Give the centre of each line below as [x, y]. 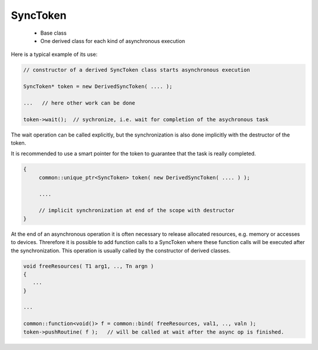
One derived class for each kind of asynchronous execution [113, 41]
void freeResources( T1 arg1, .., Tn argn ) [89, 266]
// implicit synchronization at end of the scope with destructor [137, 211]
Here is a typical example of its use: [54, 54]
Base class [54, 33]
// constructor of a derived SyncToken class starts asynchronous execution [137, 70]
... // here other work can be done [79, 103]
